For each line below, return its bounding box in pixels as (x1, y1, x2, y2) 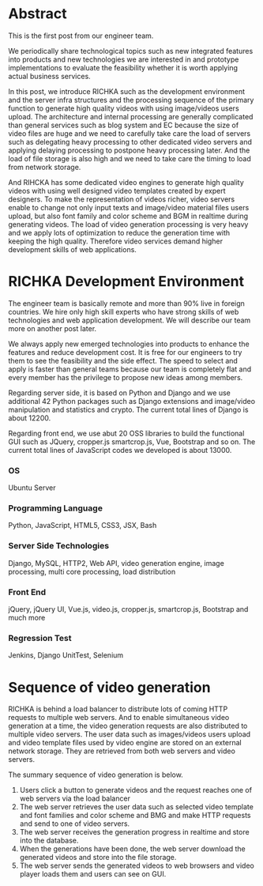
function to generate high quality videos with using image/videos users (8, 104, 239, 113)
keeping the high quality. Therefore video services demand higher (8, 236, 224, 246)
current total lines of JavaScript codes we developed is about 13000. (8, 445, 232, 454)
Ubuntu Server (8, 483, 56, 492)
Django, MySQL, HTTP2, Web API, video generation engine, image (8, 558, 225, 567)
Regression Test (8, 632, 73, 643)
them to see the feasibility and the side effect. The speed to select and (8, 356, 239, 365)
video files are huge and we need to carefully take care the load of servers (8, 128, 251, 138)
